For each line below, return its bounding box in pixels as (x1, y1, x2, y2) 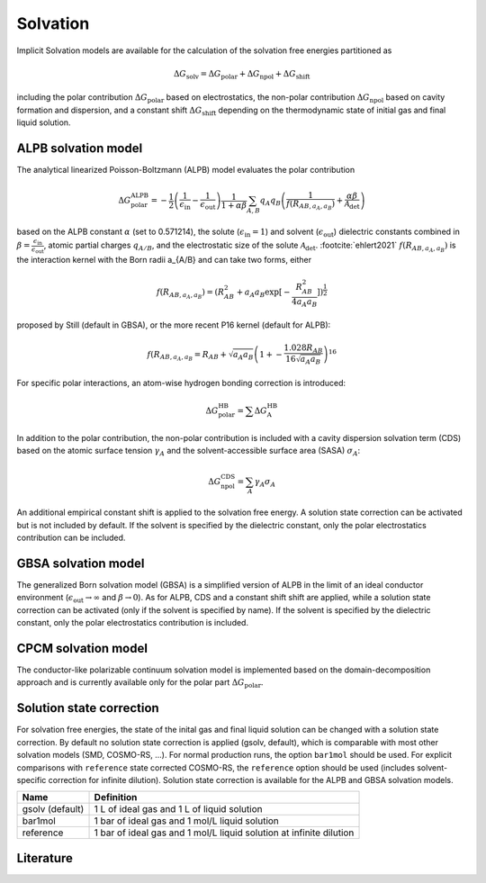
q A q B (259, 195, 281, 207)
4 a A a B (291, 296, 318, 309)
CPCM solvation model (16, 641, 148, 656)
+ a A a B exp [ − (236, 287, 291, 300)
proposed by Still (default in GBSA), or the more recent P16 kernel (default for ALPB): (16, 320, 331, 330)
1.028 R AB (283, 342, 323, 355)
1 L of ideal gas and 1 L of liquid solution (94, 803, 263, 815)
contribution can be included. (16, 532, 126, 544)
